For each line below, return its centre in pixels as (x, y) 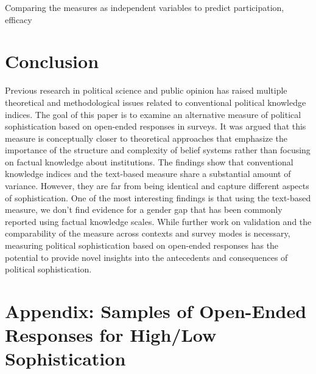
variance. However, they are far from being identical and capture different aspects (157, 186)
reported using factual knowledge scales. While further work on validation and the (158, 221)
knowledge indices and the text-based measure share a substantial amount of (148, 174)
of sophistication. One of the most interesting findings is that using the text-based (158, 197)
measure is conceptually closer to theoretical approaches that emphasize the (146, 138)
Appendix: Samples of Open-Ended (156, 311)
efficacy (19, 19)
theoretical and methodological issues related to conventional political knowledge (156, 102)
